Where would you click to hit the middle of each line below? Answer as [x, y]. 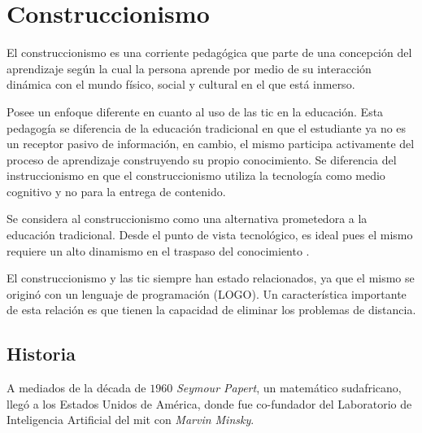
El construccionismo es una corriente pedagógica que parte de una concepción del [209, 52]
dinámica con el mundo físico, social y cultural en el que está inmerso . [181, 84]
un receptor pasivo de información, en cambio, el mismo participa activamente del [211, 144]
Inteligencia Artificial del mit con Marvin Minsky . [131, 420]
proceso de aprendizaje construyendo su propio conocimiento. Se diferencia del [202, 159]
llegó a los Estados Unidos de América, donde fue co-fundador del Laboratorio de [209, 403]
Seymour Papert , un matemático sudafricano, [289, 388]
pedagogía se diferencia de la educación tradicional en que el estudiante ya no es [207, 127]
